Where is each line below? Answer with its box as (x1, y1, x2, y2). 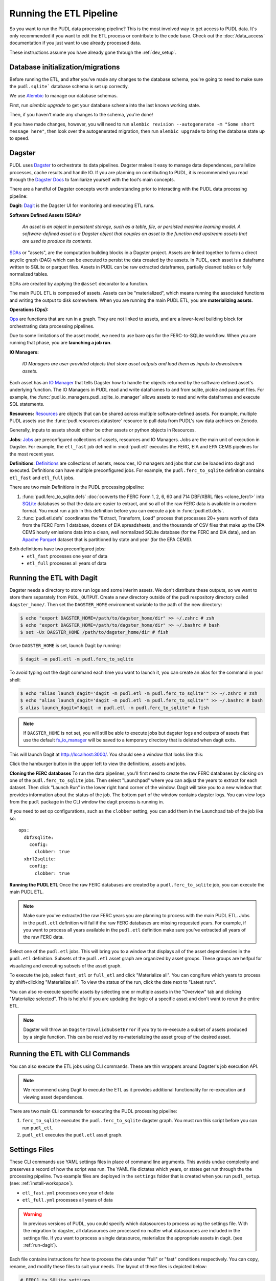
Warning (23, 1211, 42, 1217)
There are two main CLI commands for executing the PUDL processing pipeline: (9, 1108, 177, 1114)
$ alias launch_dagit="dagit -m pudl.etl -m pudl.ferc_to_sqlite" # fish (20, 705, 209, 711)
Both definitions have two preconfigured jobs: (9, 546, 106, 552)
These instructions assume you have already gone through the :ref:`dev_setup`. (9, 49, 176, 55)
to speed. (9, 135, 30, 141)
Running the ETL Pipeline (9, 8, 118, 19)
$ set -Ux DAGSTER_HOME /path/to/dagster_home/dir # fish (20, 629, 169, 635)
